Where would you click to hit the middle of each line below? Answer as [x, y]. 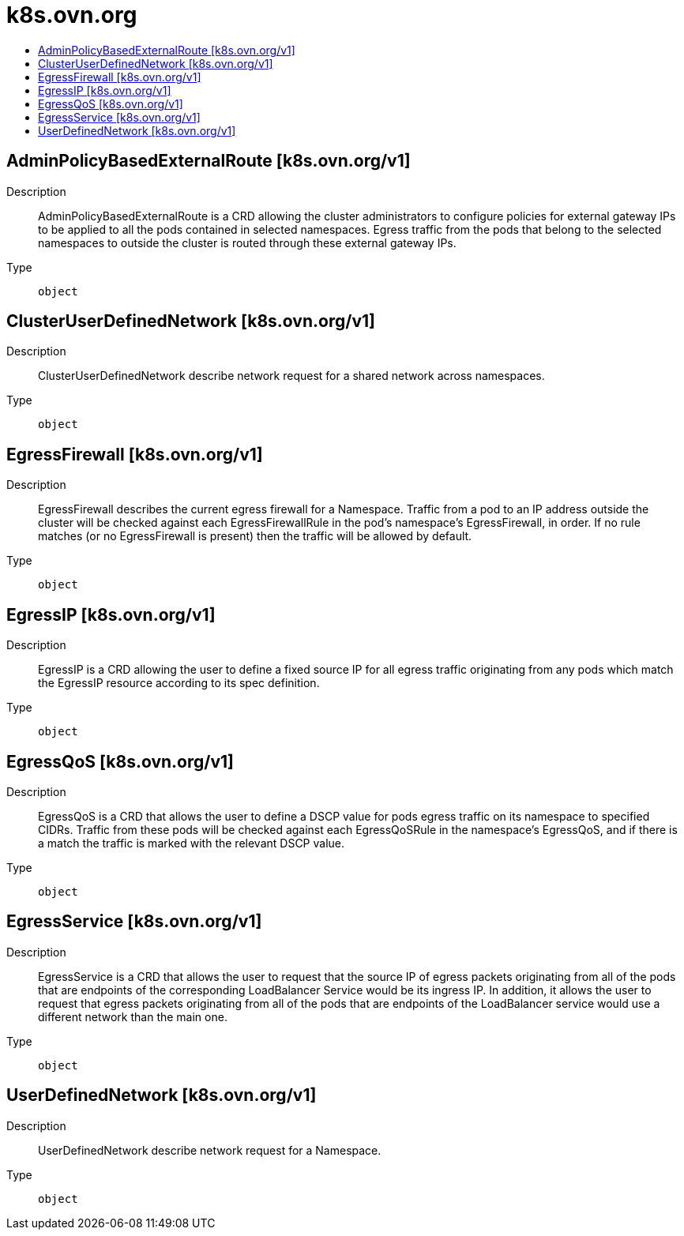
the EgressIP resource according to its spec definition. [179, 683]
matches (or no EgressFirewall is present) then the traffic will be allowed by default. [255, 536]
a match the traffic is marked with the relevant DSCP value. [192, 843]
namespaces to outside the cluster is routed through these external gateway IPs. [247, 242]
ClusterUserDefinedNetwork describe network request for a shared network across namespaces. [291, 376]
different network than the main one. [133, 1016]
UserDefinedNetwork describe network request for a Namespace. [210, 1150]
